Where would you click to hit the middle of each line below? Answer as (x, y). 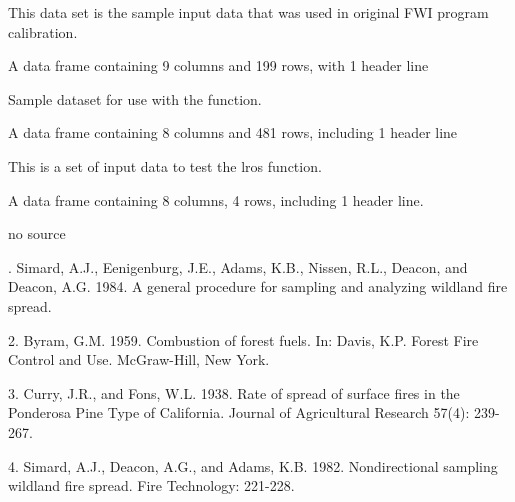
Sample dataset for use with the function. (135, 98)
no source (37, 233)
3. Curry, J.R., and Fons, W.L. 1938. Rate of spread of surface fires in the (234, 392)
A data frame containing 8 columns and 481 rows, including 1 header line (233, 132)
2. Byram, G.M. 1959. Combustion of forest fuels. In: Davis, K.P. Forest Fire (243, 339)
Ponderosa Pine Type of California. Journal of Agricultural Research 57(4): (239, 412)
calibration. (43, 31)
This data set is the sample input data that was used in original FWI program (248, 12)
